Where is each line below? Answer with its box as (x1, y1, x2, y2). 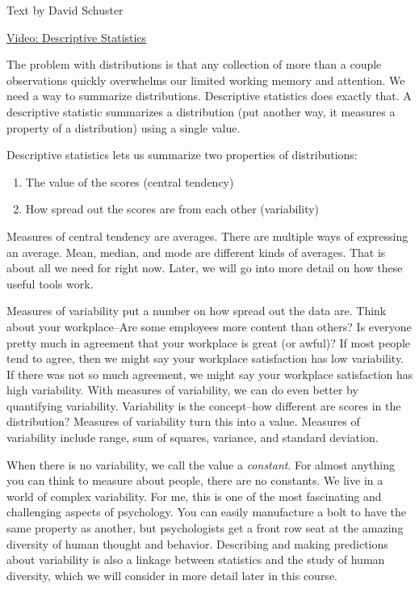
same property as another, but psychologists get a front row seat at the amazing (6, 520, 404, 536)
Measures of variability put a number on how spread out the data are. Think (6, 302, 387, 319)
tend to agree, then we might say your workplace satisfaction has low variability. (6, 350, 404, 367)
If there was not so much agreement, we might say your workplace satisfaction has (6, 365, 413, 382)
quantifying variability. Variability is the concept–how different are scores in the (6, 397, 401, 414)
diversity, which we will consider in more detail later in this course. (6, 566, 337, 583)
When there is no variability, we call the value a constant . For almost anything (6, 456, 395, 473)
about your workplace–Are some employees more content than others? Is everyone (6, 318, 412, 334)
